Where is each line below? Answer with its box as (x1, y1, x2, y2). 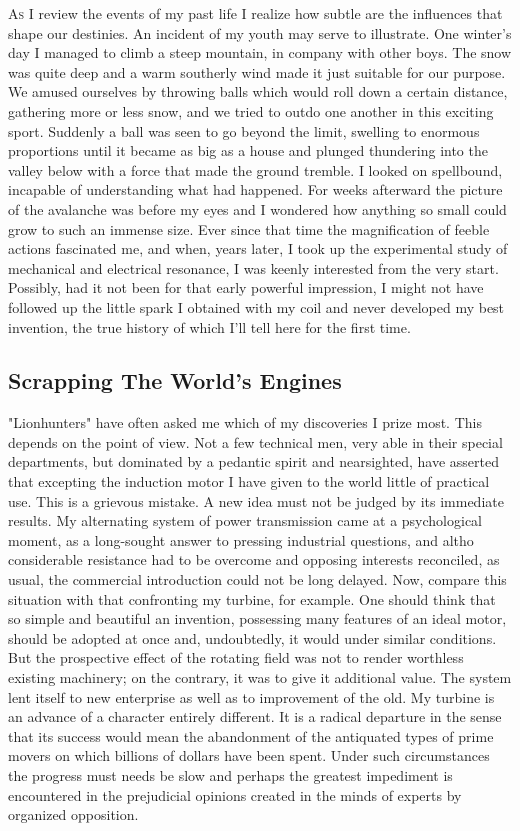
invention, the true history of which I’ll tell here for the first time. (8, 316, 411, 337)
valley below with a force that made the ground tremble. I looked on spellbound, (8, 159, 503, 180)
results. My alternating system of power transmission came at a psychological (8, 510, 483, 531)
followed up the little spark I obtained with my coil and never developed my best (8, 296, 505, 317)
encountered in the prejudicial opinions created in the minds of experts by (8, 784, 462, 805)
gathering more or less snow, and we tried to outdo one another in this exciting (8, 100, 494, 121)
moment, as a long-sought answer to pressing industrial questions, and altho (8, 529, 474, 550)
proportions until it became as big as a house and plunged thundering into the (8, 140, 488, 161)
